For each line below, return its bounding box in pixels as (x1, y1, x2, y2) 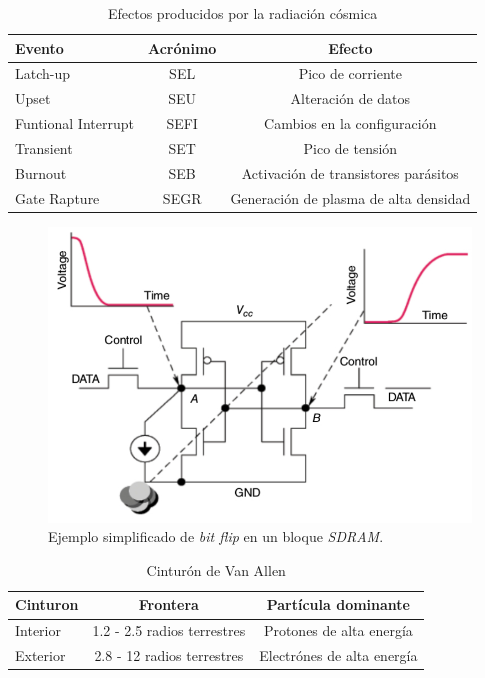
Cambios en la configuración (264, 113, 437, 134)
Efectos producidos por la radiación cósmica (107, 3, 378, 23)
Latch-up (15, 63, 71, 84)
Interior (15, 620, 61, 641)
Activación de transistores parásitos (241, 162, 459, 183)
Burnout (15, 162, 67, 183)
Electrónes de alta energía (259, 645, 418, 666)
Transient (15, 137, 73, 158)
